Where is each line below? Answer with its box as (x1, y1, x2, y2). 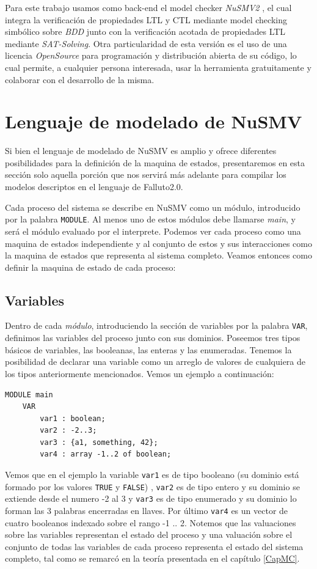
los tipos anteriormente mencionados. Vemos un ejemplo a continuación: (5, 367, 274, 380)
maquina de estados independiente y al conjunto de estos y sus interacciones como (5, 237, 312, 249)
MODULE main (5, 390, 53, 399)
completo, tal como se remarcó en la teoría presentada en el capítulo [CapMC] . (5, 552, 300, 565)
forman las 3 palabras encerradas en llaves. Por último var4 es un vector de (5, 504, 288, 517)
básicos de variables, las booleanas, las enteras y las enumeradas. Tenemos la (5, 343, 292, 356)
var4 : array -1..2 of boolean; (40, 450, 172, 459)
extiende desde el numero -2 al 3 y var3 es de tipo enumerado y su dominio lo (5, 492, 297, 505)
